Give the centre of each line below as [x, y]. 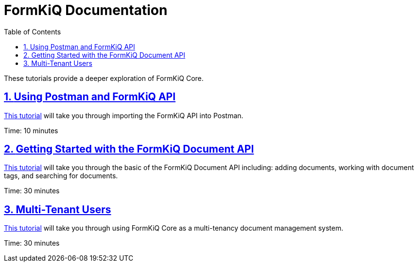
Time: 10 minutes [31, 130]
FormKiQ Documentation [86, 10]
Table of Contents [33, 31]
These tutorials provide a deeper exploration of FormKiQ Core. [104, 78]
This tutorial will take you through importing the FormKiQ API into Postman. [124, 115]
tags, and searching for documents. [61, 176]
